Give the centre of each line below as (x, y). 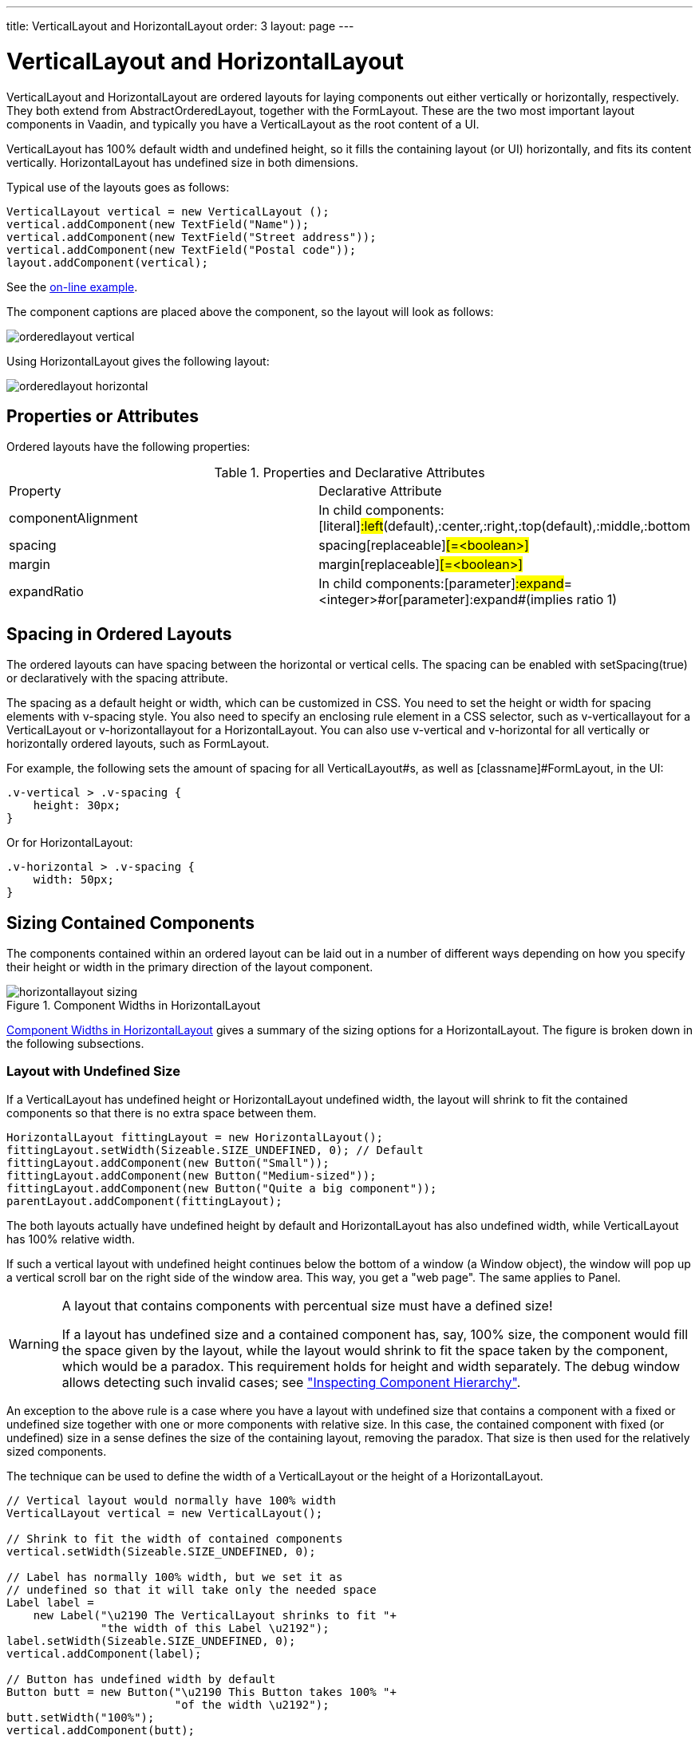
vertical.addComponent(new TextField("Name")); (158, 224)
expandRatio (46, 592)
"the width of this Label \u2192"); (215, 1628)
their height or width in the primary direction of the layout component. (190, 967)
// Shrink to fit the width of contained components (175, 1538)
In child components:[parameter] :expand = (446, 584)
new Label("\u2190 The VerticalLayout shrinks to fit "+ (215, 1615)
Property (35, 491)
